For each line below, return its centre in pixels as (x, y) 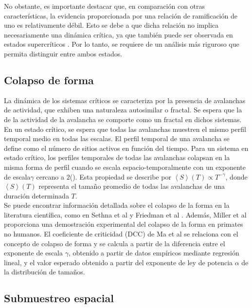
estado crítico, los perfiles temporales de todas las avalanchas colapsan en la (117, 157)
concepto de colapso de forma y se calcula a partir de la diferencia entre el (115, 243)
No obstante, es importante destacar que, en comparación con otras (105, 6)
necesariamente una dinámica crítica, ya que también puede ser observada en (118, 34)
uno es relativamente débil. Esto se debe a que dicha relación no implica (111, 25)
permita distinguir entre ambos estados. (63, 53)
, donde (236, 176)
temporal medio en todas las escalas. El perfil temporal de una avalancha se (117, 138)
